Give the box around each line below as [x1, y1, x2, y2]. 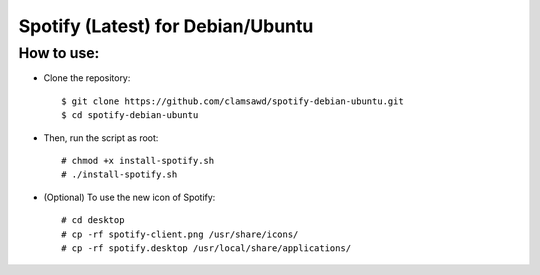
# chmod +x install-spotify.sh [61, 155, 215, 166]
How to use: [18, 44, 100, 62]
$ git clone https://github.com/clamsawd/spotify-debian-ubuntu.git [61, 95, 404, 107]
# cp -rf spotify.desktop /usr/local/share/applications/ [61, 242, 352, 254]
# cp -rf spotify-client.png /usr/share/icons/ [61, 228, 299, 240]
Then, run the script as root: [43, 131, 159, 144]
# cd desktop [61, 215, 125, 226]
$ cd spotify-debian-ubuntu [61, 110, 199, 121]
